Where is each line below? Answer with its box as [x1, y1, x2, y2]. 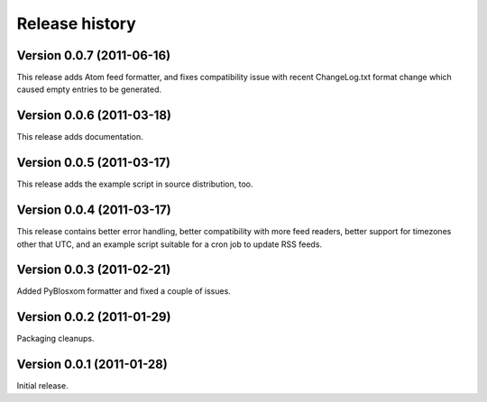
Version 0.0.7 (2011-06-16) [16, 48, 171, 63]
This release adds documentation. [16, 132, 143, 142]
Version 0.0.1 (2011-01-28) [16, 357, 169, 372]
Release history [16, 14, 137, 33]
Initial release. [16, 380, 69, 391]
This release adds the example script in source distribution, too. [16, 178, 253, 189]
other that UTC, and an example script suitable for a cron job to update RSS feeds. [16, 239, 323, 250]
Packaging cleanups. [16, 333, 95, 344]
